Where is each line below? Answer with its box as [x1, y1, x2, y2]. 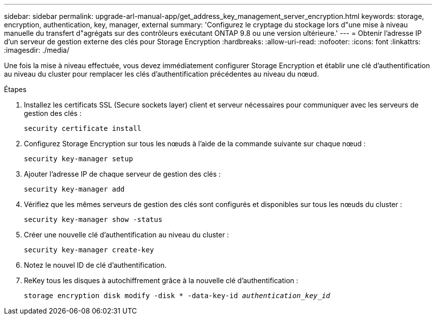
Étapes [4, 85, 27, 94]
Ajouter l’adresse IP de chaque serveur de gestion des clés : [24, 170, 221, 178]
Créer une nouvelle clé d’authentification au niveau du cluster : [24, 230, 229, 239]
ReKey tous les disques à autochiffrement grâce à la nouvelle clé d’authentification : [24, 276, 299, 285]
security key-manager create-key [24, 246, 154, 254]
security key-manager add [24, 185, 125, 193]
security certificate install [24, 124, 142, 132]
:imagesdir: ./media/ [4, 46, 70, 54]
